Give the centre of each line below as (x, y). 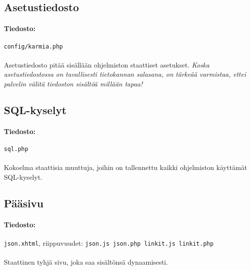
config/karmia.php (33, 46)
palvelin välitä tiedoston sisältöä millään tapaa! (73, 84)
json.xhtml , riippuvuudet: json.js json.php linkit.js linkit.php (109, 243)
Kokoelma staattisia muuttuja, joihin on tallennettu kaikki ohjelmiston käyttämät (125, 167)
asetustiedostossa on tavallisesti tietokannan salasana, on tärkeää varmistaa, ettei (125, 74)
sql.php (16, 149)
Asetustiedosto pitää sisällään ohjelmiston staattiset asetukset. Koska (107, 64)
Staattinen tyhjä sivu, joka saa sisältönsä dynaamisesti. (86, 262)
